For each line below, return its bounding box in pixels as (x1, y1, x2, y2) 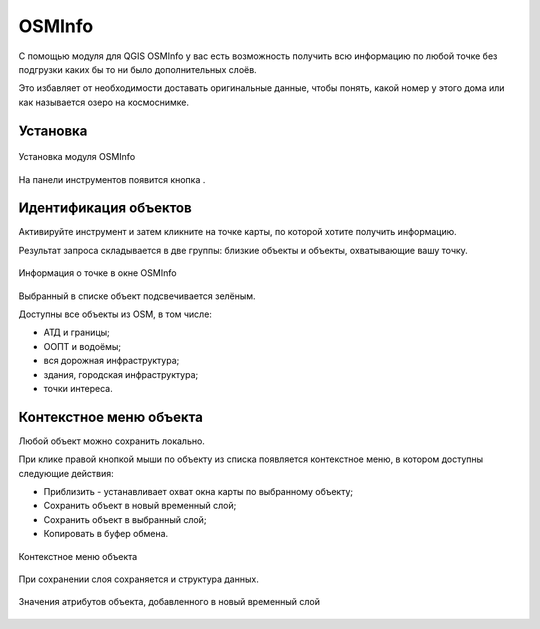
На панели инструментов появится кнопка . (18, 173, 206, 185)
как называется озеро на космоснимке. (18, 96, 190, 108)
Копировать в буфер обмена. (43, 528, 169, 540)
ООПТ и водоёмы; (43, 340, 122, 352)
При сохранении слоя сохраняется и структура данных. (18, 573, 259, 585)
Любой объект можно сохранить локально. (18, 435, 205, 447)
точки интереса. (43, 382, 114, 394)
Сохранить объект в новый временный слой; (43, 500, 237, 512)
